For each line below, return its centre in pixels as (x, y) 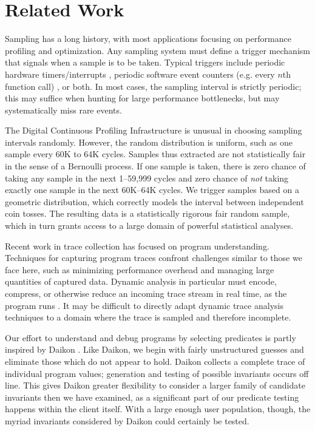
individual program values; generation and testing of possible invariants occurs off (157, 373)
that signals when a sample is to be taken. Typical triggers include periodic (145, 62)
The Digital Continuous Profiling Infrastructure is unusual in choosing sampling (154, 130)
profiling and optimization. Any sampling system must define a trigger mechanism (157, 50)
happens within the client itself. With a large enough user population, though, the (158, 409)
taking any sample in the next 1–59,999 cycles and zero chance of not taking (147, 178)
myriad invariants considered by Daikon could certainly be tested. (127, 420)
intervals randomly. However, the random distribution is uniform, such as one (149, 142)
